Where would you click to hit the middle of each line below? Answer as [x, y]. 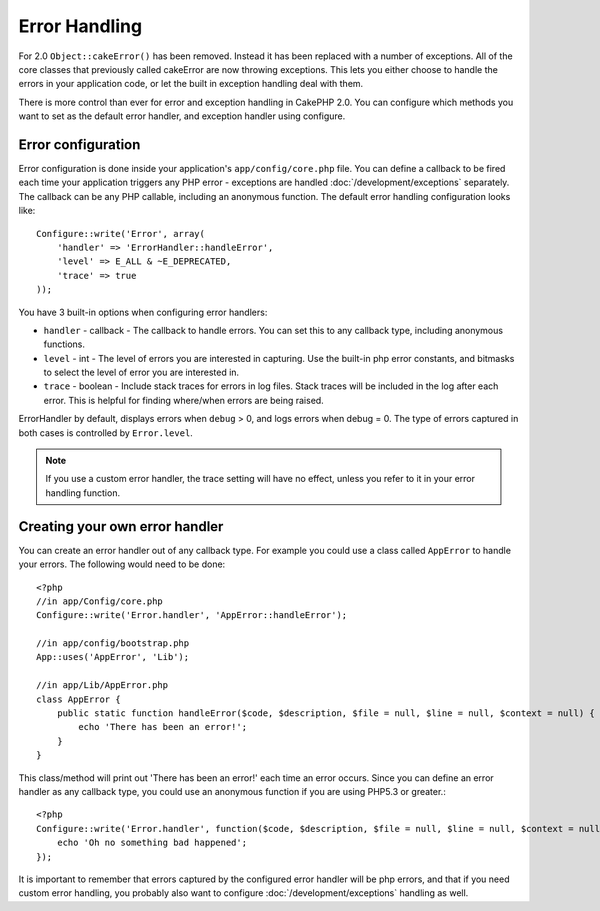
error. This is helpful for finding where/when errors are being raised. [183, 400]
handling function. [82, 492]
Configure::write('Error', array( [120, 233]
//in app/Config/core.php [100, 601]
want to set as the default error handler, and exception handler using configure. [182, 116]
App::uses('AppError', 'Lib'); [113, 657]
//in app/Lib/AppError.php [102, 685]
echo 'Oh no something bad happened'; [152, 843]
